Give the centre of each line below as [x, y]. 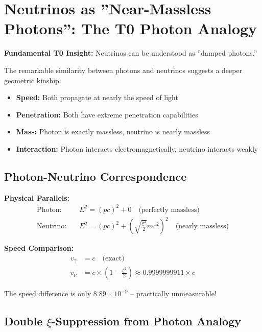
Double [23, 321]
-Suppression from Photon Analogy [146, 321]
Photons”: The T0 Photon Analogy [131, 28]
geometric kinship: [33, 80]
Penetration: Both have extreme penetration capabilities [107, 114]
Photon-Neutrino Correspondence [96, 176]
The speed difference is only [48, 293]
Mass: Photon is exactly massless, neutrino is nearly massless [113, 132]
